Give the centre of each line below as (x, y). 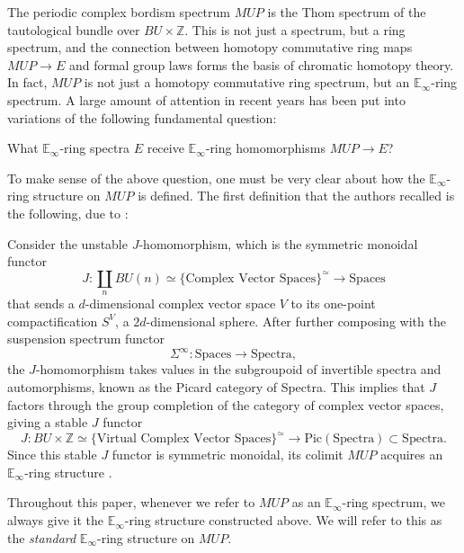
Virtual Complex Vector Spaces (184, 439)
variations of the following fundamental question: (142, 117)
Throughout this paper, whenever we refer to (131, 502)
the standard (42, 537)
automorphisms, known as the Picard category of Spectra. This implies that (216, 386)
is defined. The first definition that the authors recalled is (296, 196)
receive (165, 148)
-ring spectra (94, 148)
